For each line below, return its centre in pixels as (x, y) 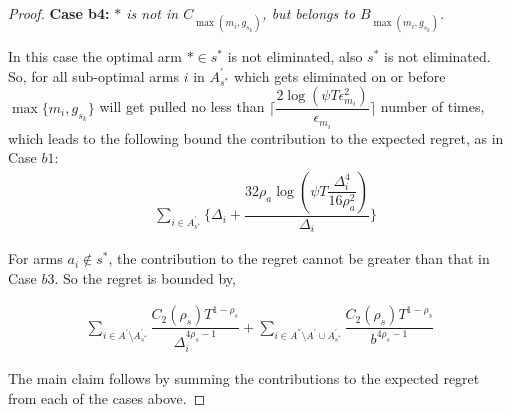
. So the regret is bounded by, (145, 277)
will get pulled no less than (182, 106)
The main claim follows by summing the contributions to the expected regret (244, 378)
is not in (152, 13)
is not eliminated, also (295, 56)
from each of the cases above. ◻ (107, 398)
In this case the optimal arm (95, 56)
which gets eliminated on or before (340, 75)
